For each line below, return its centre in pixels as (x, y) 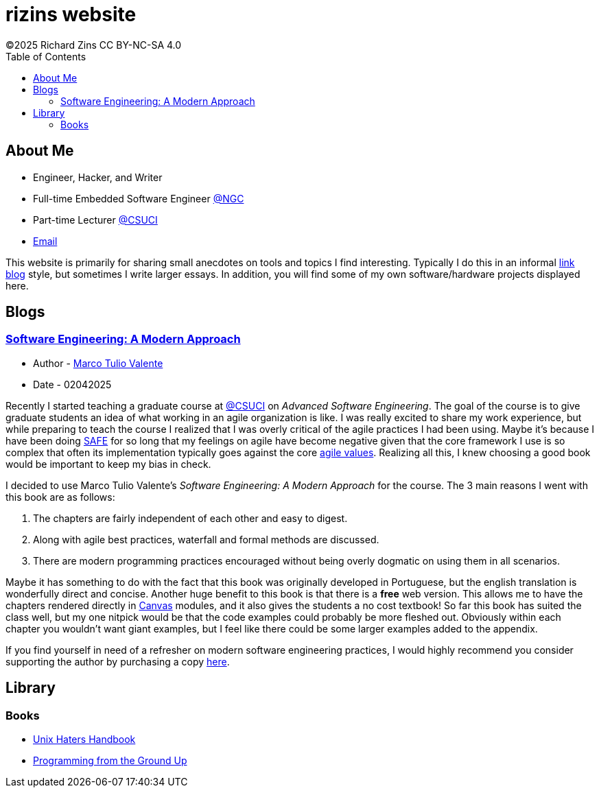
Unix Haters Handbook (84, 739)
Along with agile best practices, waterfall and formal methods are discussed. (206, 539)
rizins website (71, 14)
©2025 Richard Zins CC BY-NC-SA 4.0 (94, 45)
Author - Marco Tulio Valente (98, 363)
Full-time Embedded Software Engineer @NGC (139, 198)
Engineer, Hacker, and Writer (98, 177)
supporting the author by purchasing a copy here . (118, 661)
